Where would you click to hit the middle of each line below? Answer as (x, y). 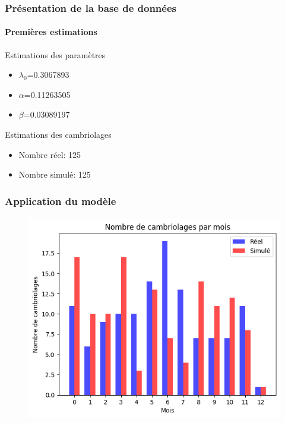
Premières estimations (51, 32)
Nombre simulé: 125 (55, 174)
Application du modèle (61, 201)
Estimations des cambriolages (58, 135)
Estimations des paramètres (55, 54)
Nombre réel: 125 (50, 154)
